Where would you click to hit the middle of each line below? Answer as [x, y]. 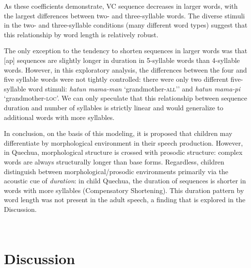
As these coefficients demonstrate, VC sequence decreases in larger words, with [121, 6]
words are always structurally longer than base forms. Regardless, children [114, 161]
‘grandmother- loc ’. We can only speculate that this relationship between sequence [125, 98]
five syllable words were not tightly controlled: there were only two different [116, 79]
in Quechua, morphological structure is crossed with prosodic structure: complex [123, 152]
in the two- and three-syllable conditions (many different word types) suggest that [126, 25]
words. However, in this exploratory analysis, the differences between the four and [125, 69]
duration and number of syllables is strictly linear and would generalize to [114, 107]
